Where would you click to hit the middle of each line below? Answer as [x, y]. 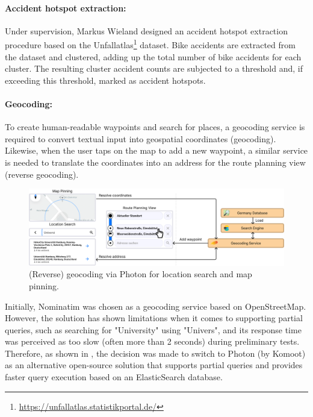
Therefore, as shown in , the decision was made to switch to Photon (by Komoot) [155, 353]
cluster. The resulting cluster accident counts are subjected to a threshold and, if [154, 68]
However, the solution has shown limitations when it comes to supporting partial [154, 318]
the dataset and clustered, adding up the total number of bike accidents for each [153, 56]
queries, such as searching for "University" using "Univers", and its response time [153, 329]
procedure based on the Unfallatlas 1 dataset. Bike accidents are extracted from [150, 44]
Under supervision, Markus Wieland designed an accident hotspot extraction [146, 30]
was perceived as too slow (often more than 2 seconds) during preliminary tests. [152, 341]
